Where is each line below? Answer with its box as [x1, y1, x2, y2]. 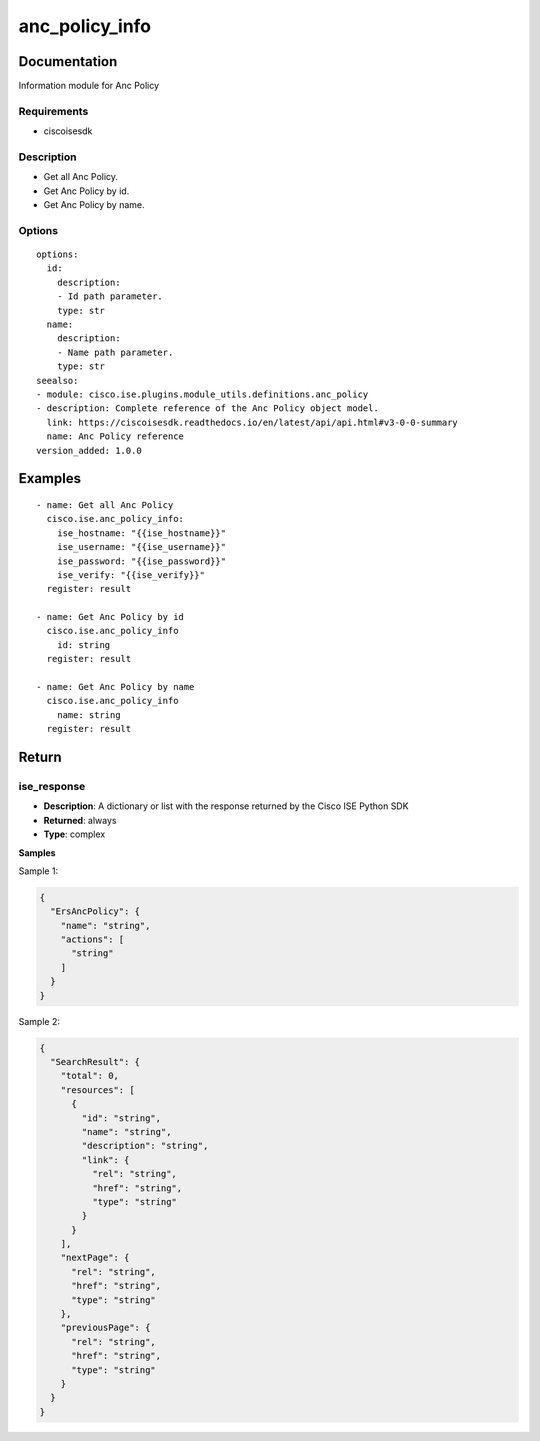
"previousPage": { [60, 1322, 151, 1334]
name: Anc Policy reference [46, 431, 185, 442]
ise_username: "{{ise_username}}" [56, 541, 227, 553]
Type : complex [43, 828, 106, 840]
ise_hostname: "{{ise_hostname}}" [56, 527, 227, 539]
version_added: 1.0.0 [36, 445, 142, 456]
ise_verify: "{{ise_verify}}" [56, 569, 205, 580]
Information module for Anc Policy [18, 80, 160, 92]
